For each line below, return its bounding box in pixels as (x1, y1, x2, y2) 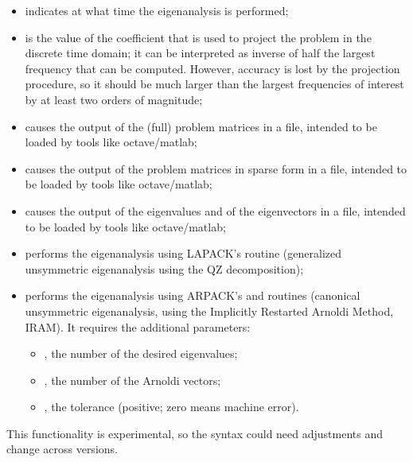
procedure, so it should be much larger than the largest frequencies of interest (25, 76, 404, 92)
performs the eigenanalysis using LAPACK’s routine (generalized (25, 245, 342, 262)
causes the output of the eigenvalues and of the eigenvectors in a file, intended (25, 202, 406, 219)
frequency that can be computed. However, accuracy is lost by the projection (25, 60, 400, 76)
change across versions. (6, 441, 118, 457)
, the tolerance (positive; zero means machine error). (44, 398, 299, 415)
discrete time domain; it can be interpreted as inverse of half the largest (25, 45, 376, 61)
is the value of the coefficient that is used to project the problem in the (25, 29, 372, 45)
